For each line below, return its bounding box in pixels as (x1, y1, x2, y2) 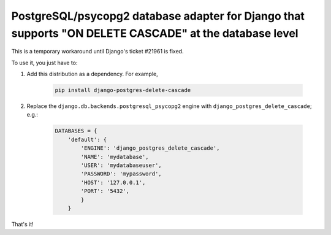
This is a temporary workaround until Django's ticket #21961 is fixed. (11, 48, 184, 55)
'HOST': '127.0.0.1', (80, 179, 146, 186)
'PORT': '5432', (80, 188, 130, 195)
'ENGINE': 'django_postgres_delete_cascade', (80, 145, 220, 152)
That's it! (11, 220, 34, 228)
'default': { (67, 136, 107, 143)
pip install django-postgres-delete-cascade (55, 87, 191, 94)
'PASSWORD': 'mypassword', (80, 171, 162, 177)
